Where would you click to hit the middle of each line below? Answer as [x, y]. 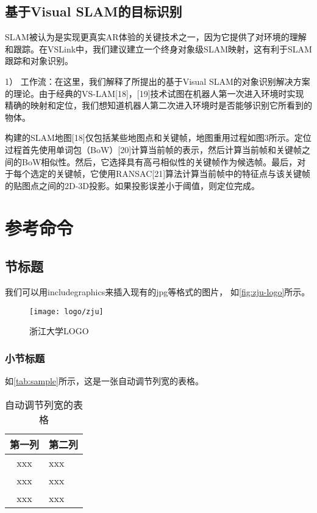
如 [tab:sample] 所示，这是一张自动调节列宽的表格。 [104, 380]
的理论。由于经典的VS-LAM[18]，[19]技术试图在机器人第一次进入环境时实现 [155, 93]
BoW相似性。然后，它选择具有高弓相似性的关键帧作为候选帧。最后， [159, 161]
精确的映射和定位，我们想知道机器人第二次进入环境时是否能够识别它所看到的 [158, 105]
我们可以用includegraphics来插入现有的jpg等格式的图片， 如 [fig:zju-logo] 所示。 [158, 291]
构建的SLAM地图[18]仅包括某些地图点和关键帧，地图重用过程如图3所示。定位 [158, 138]
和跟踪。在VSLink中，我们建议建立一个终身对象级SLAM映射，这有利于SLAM [158, 48]
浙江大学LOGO [59, 331]
